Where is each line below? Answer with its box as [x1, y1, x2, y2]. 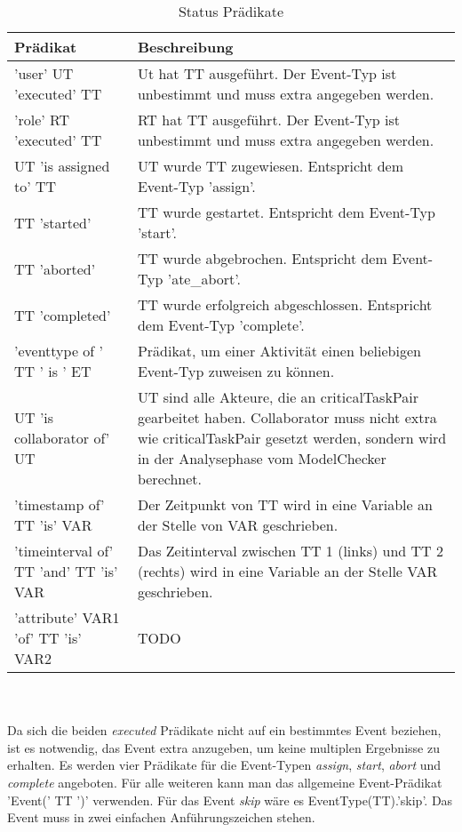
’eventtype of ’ [14, 340, 104, 361]
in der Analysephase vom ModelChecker [137, 448, 386, 468]
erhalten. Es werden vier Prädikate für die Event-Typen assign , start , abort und [7, 756, 442, 774]
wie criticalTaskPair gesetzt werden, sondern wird [137, 428, 447, 448]
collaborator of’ [14, 428, 110, 448]
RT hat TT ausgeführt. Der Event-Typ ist [137, 109, 401, 130]
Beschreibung [137, 36, 234, 57]
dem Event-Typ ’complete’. [137, 315, 305, 335]
